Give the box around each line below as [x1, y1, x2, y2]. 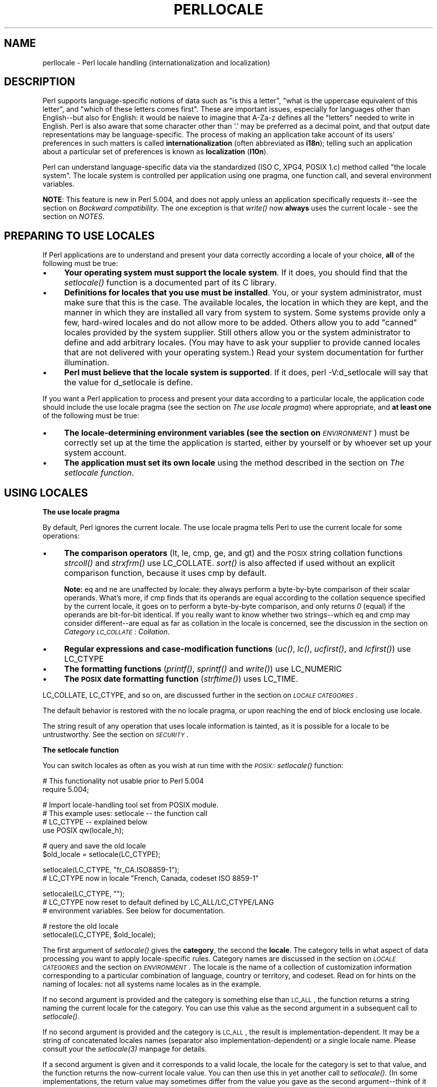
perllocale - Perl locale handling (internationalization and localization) [42, 58, 270, 67]
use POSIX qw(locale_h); [42, 826, 124, 835]
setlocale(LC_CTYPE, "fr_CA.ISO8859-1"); [42, 865, 180, 874]
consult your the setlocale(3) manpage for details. [42, 1045, 207, 1054]
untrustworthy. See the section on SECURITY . [42, 730, 189, 739]
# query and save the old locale [42, 841, 146, 850]
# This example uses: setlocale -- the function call [42, 809, 208, 818]
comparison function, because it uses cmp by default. [64, 568, 267, 578]
